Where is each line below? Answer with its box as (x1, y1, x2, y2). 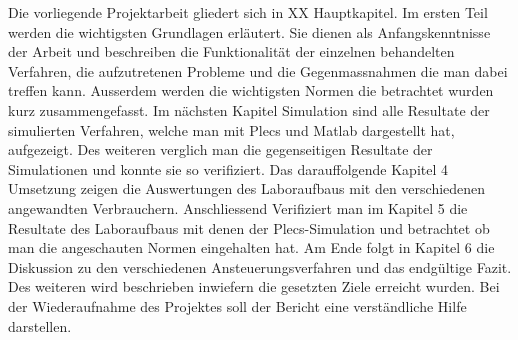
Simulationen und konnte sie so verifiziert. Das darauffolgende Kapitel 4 (8, 158, 449, 179)
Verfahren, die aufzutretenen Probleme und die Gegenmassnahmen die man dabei (8, 60, 508, 81)
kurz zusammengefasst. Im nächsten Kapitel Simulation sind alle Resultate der (8, 99, 490, 120)
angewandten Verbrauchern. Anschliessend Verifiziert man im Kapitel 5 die (8, 197, 468, 218)
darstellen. (8, 315, 72, 336)
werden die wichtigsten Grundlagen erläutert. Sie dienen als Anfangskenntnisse (8, 21, 491, 42)
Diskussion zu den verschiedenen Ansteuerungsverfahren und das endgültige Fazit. (8, 256, 512, 277)
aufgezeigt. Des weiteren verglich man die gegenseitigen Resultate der (8, 139, 433, 160)
